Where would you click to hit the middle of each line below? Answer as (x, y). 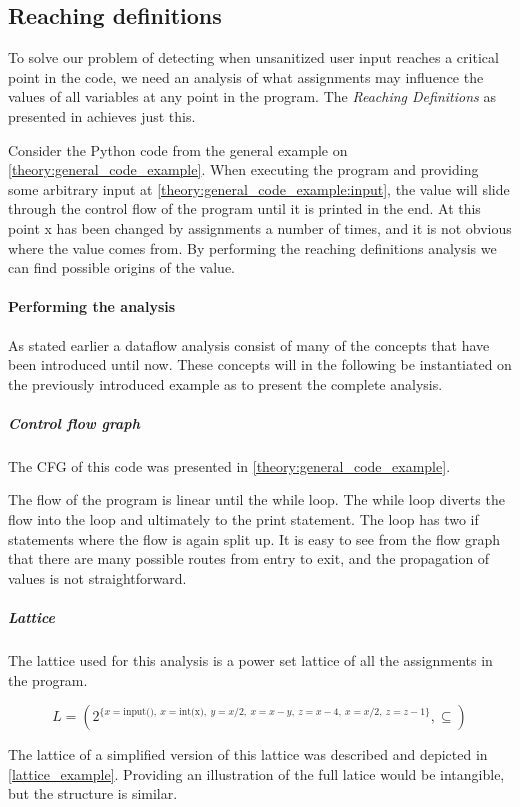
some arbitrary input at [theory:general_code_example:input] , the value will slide (259, 188)
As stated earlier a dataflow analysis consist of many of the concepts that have (249, 344)
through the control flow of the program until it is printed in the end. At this (244, 208)
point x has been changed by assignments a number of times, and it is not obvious (260, 227)
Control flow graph (74, 422)
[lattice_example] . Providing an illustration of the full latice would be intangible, (256, 773)
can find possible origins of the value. (122, 267)
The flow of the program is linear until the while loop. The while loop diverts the (256, 499)
